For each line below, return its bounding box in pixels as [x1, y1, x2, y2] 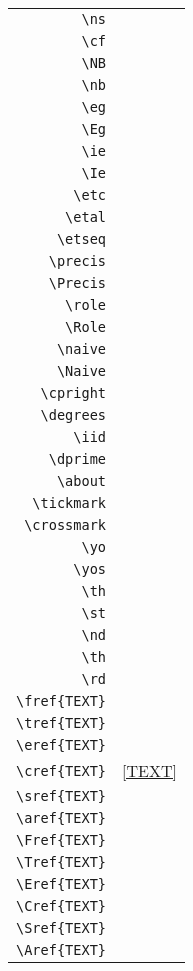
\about [56, 473, 107, 489]
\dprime [48, 451, 107, 467]
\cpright [40, 385, 107, 401]
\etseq [56, 231, 107, 247]
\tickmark [32, 495, 107, 511]
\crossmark [24, 517, 107, 533]
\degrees [40, 407, 107, 423]
